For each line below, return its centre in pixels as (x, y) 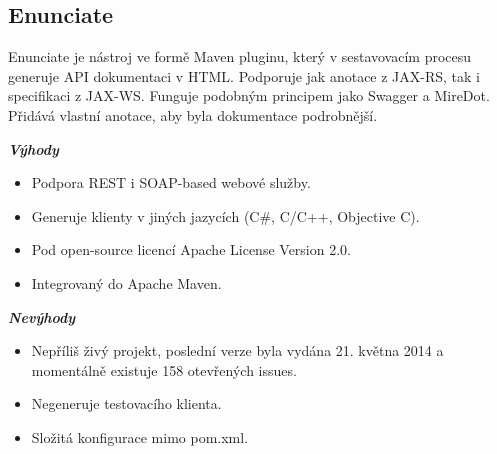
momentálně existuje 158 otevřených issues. (164, 369)
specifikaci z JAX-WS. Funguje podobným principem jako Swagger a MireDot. (249, 95)
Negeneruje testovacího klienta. (126, 403)
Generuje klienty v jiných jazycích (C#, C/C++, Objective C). (225, 215)
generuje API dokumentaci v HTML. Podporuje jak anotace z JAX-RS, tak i (244, 75)
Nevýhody (42, 316)
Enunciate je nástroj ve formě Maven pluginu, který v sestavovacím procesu (240, 56)
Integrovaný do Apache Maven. (126, 282)
